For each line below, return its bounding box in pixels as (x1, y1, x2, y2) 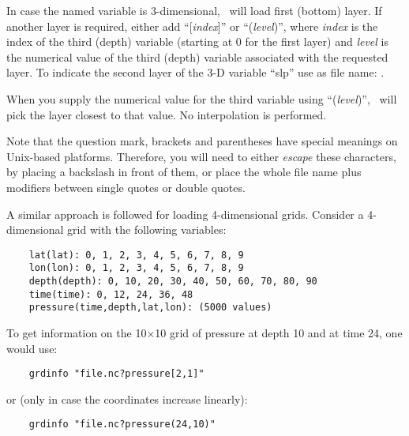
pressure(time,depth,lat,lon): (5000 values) (28, 302, 272, 314)
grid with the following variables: (67, 221, 227, 238)
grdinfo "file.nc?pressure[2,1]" (28, 368, 204, 380)
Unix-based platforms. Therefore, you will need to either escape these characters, (6, 148, 396, 164)
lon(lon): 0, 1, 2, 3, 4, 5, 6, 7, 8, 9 (28, 262, 244, 274)
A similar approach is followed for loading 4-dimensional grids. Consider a (6, 205, 364, 222)
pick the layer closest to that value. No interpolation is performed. (6, 106, 327, 122)
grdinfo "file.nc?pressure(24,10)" (28, 419, 216, 430)
